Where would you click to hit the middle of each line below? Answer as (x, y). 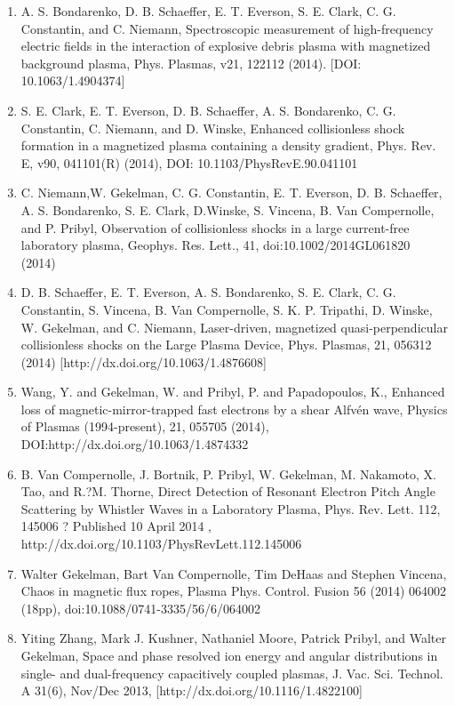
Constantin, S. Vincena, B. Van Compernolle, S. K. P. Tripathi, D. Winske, (227, 309)
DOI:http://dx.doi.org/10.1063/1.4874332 (135, 444)
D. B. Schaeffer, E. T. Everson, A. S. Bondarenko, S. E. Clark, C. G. (208, 292)
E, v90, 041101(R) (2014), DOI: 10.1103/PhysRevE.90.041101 (189, 162)
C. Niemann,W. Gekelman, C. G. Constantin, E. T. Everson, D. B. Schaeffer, (231, 193)
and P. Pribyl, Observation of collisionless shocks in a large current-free (215, 227)
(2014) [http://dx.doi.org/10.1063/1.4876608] (144, 361)
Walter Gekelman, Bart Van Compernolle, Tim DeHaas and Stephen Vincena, (234, 573)
